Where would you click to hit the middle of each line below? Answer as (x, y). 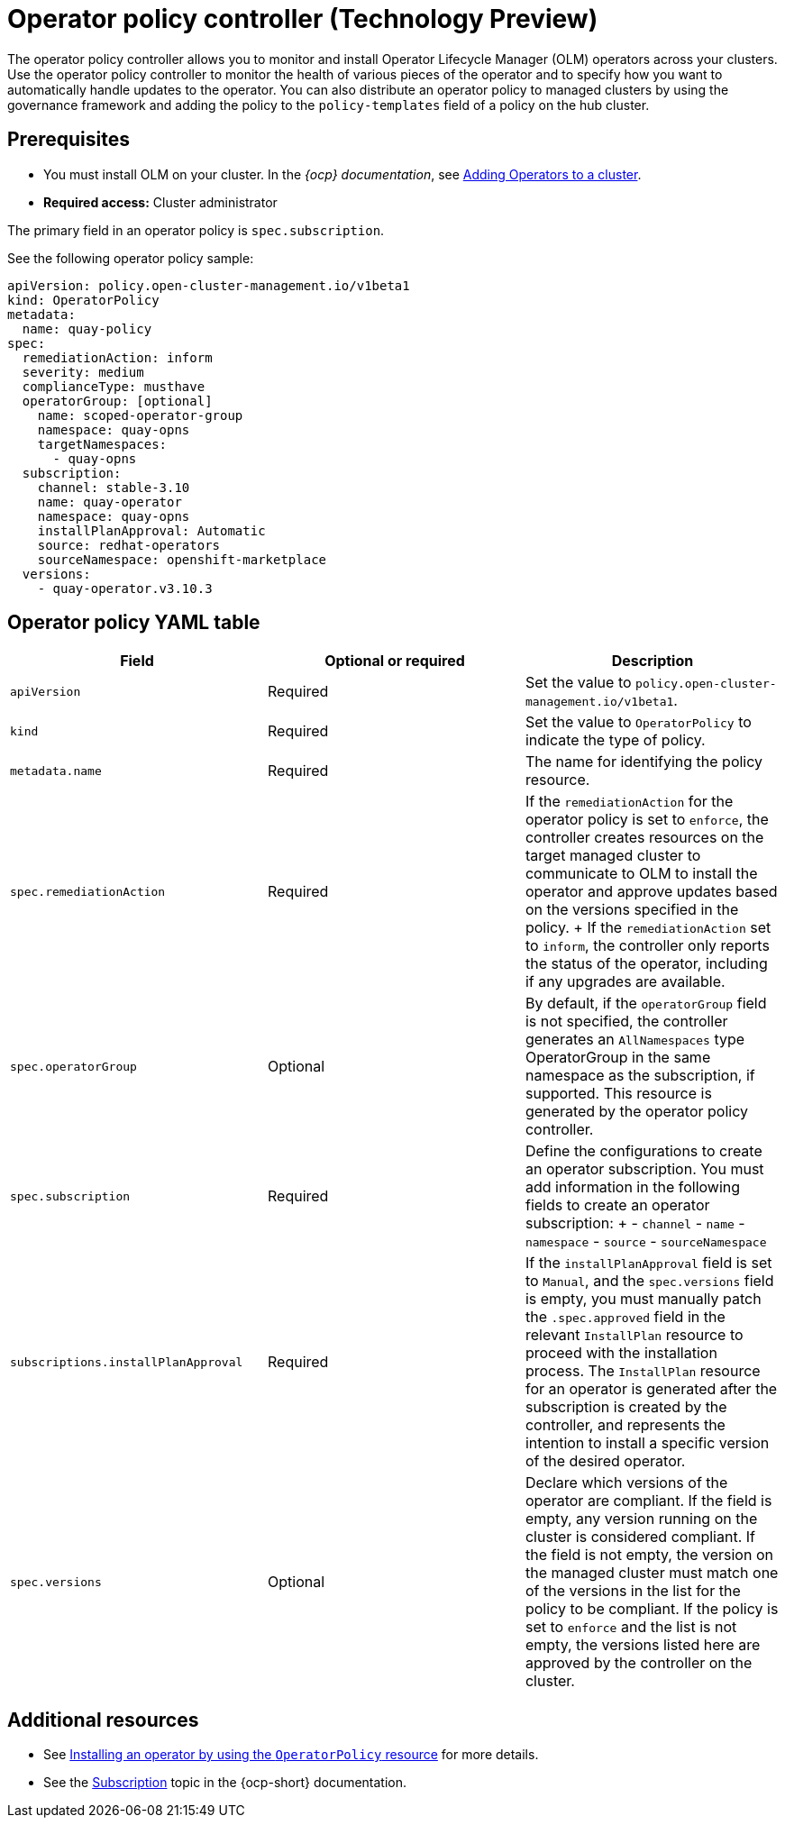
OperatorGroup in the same (618, 1058)
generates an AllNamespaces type (635, 1040)
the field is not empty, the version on (649, 1555)
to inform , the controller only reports (647, 946)
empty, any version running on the (641, 1519)
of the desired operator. (605, 1461)
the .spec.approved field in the (625, 1317)
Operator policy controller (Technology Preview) (303, 19)
